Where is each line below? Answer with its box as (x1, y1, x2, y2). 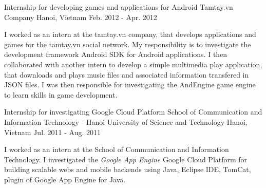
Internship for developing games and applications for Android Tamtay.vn (4, 2, 233, 12)
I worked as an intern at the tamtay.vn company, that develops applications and (4, 29, 256, 40)
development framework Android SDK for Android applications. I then (4, 49, 227, 60)
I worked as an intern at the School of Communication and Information (4, 144, 229, 155)
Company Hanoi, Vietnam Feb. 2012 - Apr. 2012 (4, 11, 157, 22)
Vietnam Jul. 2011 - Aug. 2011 (4, 126, 101, 137)
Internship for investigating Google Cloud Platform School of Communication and (4, 106, 262, 117)
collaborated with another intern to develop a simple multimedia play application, (4, 59, 262, 69)
